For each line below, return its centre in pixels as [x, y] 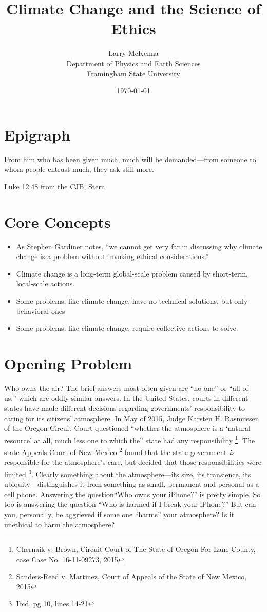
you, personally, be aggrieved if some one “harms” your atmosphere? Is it [119, 514]
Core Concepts [58, 221]
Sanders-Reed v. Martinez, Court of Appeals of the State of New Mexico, [131, 576]
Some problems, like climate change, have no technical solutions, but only [132, 300]
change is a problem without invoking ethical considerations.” [112, 256]
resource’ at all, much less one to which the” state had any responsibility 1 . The [130, 439]
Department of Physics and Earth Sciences [133, 63]
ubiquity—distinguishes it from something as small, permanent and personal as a [132, 484]
